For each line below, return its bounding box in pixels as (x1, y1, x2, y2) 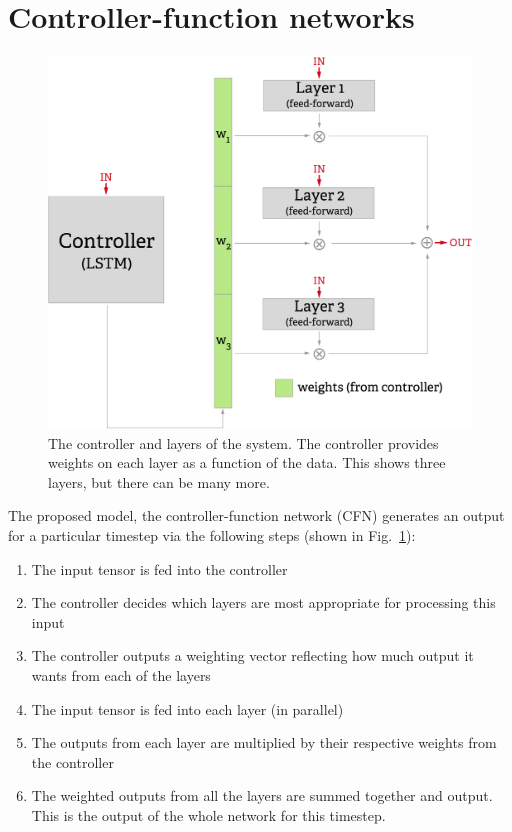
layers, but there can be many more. (48, 471, 270, 492)
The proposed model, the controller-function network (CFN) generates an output (8, 505, 505, 526)
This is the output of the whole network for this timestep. (31, 804, 386, 825)
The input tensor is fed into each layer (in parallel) (31, 698, 344, 719)
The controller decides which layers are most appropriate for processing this (31, 592, 496, 613)
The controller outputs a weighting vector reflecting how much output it (31, 645, 474, 666)
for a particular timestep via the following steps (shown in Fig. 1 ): (8, 524, 416, 545)
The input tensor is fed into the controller (31, 558, 288, 579)
